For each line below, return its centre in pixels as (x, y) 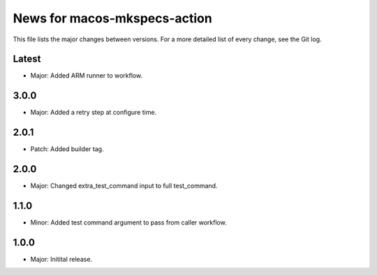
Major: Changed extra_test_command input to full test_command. (124, 186)
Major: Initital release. (61, 259)
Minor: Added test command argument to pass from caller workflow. (128, 223)
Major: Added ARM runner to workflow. (87, 76)
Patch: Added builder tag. (67, 149)
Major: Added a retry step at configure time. (94, 113)
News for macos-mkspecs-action (112, 18)
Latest (27, 59)
